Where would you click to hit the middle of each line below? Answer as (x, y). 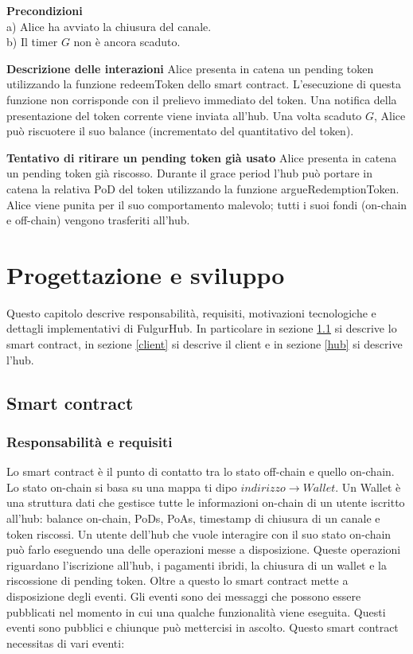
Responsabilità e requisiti (90, 441)
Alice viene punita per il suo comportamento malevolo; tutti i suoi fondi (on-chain (207, 204)
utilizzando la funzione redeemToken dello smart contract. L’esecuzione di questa (204, 84)
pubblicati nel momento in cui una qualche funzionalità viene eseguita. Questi (196, 611)
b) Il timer (32, 42)
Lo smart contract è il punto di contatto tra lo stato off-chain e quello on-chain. (201, 471)
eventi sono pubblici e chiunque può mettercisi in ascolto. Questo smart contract (203, 627)
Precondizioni (45, 10)
